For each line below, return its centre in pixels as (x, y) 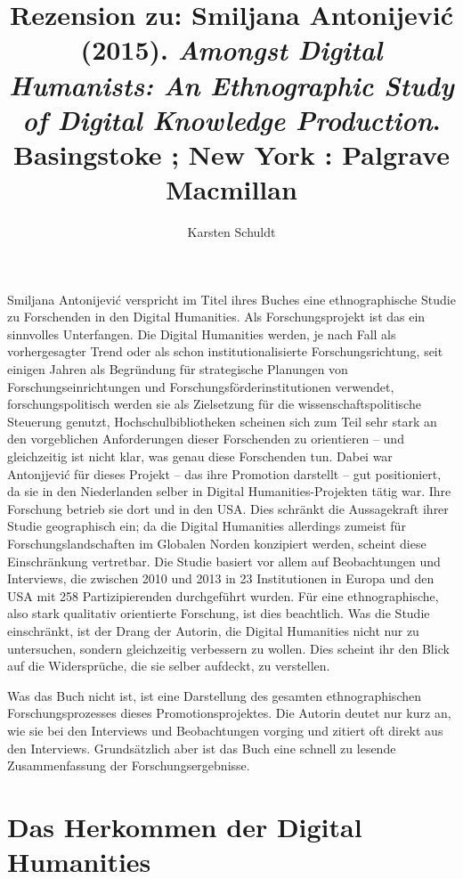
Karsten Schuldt (231, 232)
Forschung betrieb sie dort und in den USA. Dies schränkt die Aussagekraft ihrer (228, 508)
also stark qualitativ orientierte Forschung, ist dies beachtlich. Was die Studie (219, 613)
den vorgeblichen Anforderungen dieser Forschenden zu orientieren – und (206, 439)
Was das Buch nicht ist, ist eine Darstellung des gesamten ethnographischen (214, 695)
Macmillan (231, 189)
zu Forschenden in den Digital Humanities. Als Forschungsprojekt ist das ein (216, 317)
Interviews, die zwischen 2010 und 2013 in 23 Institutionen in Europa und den (221, 578)
